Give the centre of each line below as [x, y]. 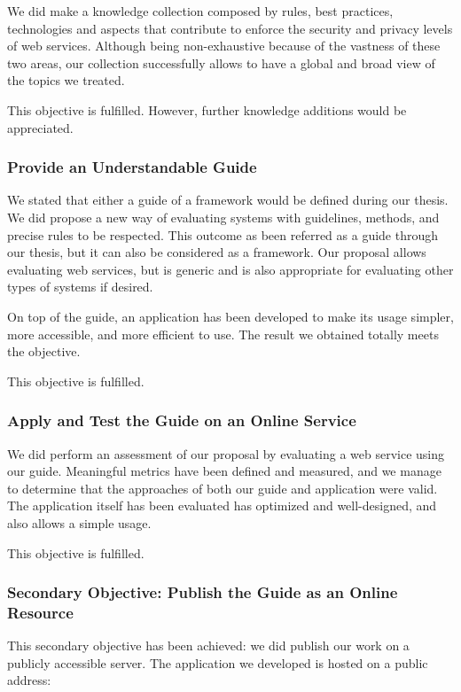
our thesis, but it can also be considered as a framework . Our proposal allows [217, 252]
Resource [40, 612]
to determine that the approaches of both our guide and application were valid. [223, 488]
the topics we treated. [66, 80]
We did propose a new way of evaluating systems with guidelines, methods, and [223, 217]
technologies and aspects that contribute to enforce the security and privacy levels [230, 28]
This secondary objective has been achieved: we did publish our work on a [208, 645]
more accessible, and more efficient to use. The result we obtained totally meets [223, 334]
